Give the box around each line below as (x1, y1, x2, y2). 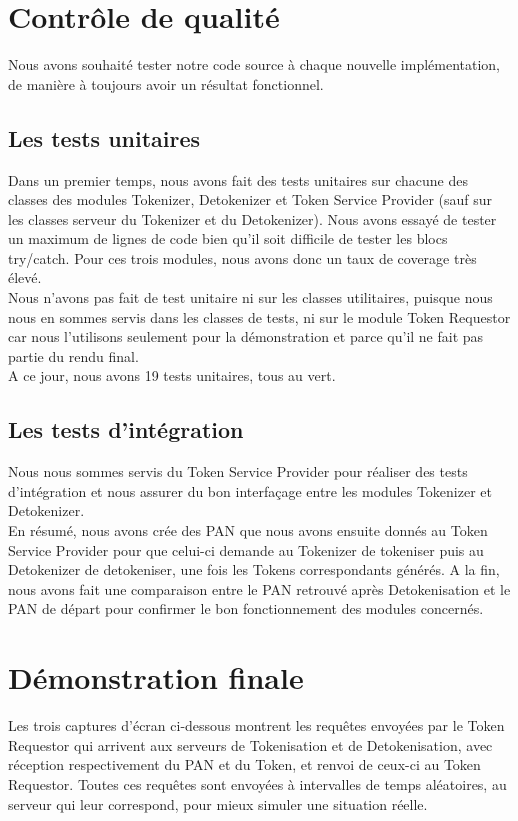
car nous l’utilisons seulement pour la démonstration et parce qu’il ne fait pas (8, 326, 484, 347)
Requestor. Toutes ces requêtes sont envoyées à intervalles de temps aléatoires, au (8, 773, 507, 794)
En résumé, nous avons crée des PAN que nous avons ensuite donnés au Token (8, 520, 488, 541)
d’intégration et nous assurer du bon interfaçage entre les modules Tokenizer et (8, 480, 492, 501)
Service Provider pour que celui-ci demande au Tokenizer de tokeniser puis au (8, 539, 484, 560)
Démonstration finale (8, 657, 304, 698)
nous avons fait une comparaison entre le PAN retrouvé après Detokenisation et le (8, 578, 511, 599)
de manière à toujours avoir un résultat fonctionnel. (8, 73, 324, 94)
